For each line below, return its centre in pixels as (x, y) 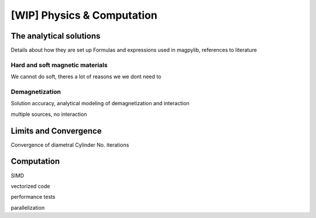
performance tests (33, 197)
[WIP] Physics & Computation (84, 15)
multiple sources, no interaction (49, 114)
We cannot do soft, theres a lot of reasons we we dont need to (86, 77)
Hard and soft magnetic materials (59, 65)
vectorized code (30, 186)
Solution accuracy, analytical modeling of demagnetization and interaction (100, 103)
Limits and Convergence (56, 131)
